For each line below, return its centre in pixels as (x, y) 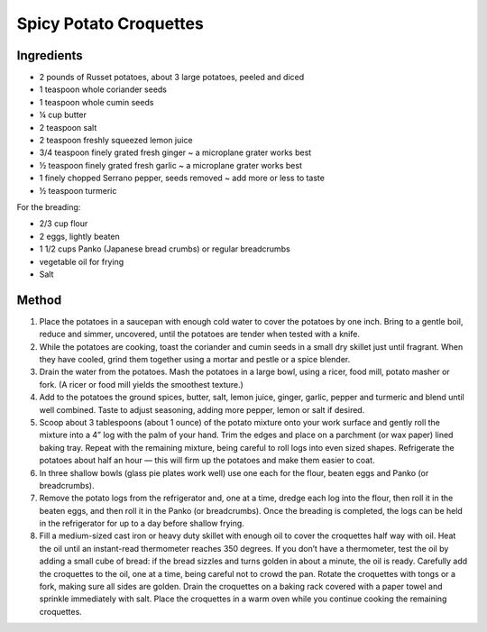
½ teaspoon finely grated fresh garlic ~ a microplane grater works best (170, 165)
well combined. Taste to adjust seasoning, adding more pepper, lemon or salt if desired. (202, 409)
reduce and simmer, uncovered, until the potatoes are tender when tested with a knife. (200, 334)
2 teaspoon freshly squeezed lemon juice (116, 141)
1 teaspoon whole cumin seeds (96, 102)
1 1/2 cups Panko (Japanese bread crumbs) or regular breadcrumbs (165, 249)
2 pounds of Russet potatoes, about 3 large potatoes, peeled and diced (172, 78)
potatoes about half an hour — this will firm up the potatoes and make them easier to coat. (207, 461)
